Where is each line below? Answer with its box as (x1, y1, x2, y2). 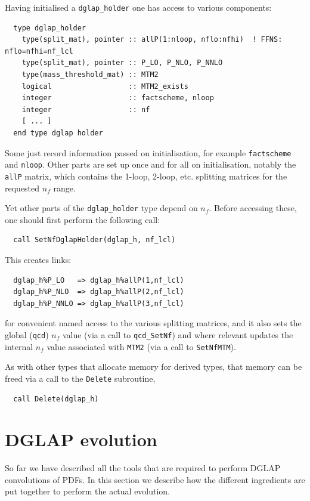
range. (53, 181, 76, 194)
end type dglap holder (13, 129, 103, 137)
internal (5, 340, 33, 352)
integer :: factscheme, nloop (21, 94, 214, 103)
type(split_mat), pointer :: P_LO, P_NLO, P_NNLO (21, 58, 223, 67)
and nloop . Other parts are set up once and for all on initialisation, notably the (5, 158, 296, 171)
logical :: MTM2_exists (21, 82, 188, 91)
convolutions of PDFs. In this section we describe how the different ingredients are (5, 473, 305, 485)
